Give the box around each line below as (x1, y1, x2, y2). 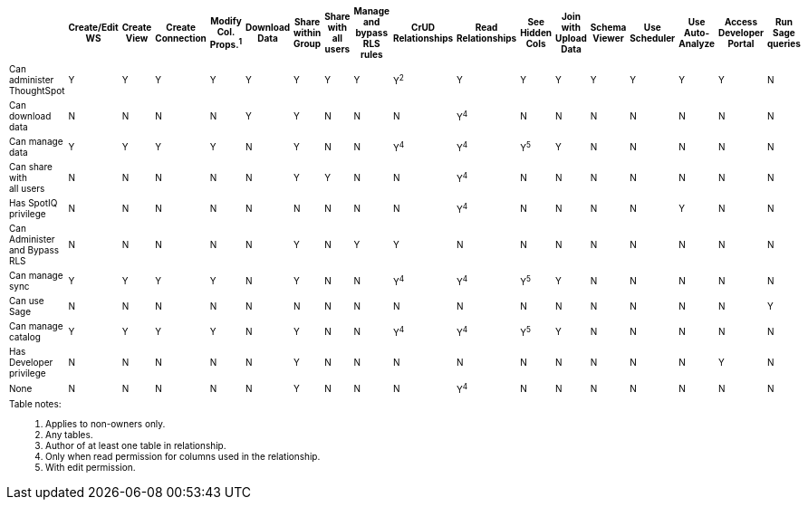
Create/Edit (68, 22, 119, 33)
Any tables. (45, 429, 93, 441)
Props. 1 (209, 36, 243, 51)
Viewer (592, 33, 624, 43)
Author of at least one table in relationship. (45, 440, 226, 452)
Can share (9, 161, 53, 172)
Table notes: (9, 398, 62, 410)
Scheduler (630, 33, 676, 43)
